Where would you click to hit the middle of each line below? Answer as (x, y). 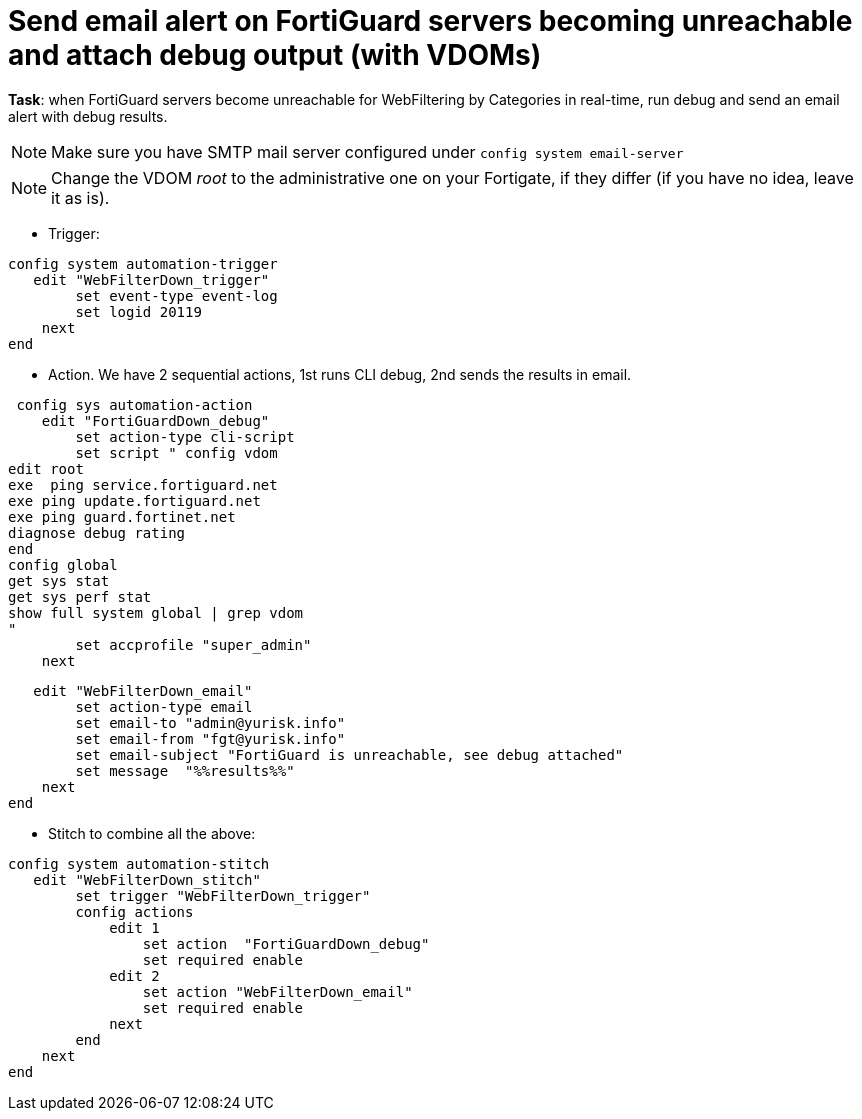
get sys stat (59, 580)
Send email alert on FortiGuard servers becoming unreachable (430, 21)
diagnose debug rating (97, 532)
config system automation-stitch (139, 863)
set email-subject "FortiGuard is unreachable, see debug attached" (349, 754)
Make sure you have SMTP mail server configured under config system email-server (367, 151)
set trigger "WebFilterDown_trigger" (223, 895)
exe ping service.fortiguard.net (143, 484)
